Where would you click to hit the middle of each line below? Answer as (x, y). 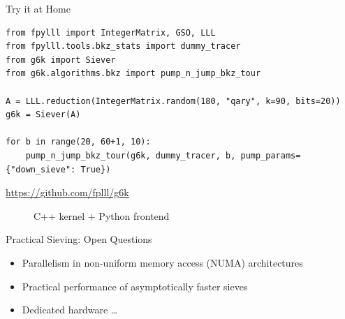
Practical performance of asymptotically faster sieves (135, 286)
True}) (96, 169)
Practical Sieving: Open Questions (79, 239)
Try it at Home (38, 8)
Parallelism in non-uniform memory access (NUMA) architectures (162, 262)
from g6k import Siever (61, 60)
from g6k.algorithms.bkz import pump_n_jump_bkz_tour (133, 74)
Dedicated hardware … (70, 310)
